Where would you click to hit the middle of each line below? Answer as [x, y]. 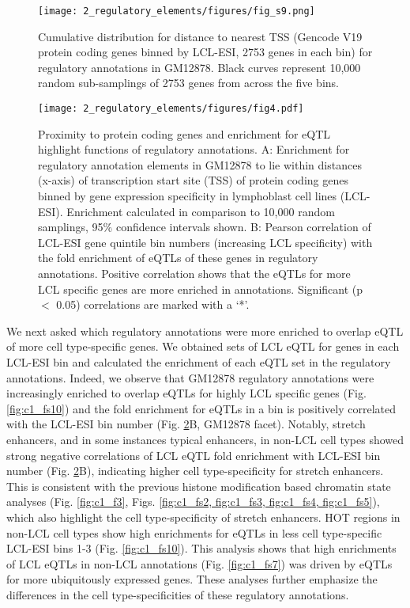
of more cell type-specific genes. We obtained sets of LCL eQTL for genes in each [203, 346]
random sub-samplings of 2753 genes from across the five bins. [188, 83]
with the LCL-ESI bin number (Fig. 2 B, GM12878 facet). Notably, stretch [186, 424]
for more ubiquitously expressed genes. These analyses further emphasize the [192, 579]
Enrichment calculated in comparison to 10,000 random [201, 211]
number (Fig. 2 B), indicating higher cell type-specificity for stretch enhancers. [195, 471]
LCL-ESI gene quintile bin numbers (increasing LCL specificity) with [205, 242]
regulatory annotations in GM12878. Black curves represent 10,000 [199, 67]
